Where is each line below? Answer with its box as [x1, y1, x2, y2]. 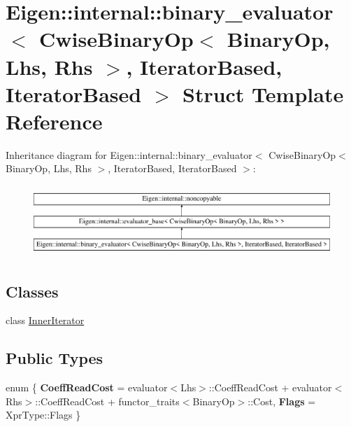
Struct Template [182, 79, 344, 108]
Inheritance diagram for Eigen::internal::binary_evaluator [6, 147, 252, 162]
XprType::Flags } [6, 407, 81, 422]
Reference [6, 106, 103, 135]
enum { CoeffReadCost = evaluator [6, 380, 168, 395]
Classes [6, 280, 59, 302]
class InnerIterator [6, 313, 85, 328]
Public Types [6, 347, 103, 369]
